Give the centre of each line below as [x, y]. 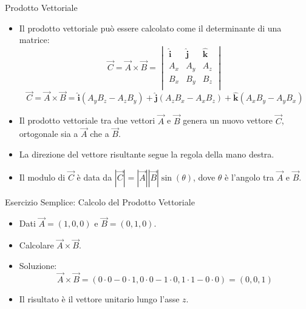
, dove [204, 177]
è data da [94, 177]
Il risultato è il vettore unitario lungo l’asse [99, 298]
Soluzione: [38, 265]
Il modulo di [42, 177]
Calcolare [36, 245]
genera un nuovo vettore [228, 120]
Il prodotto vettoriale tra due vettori [87, 120]
